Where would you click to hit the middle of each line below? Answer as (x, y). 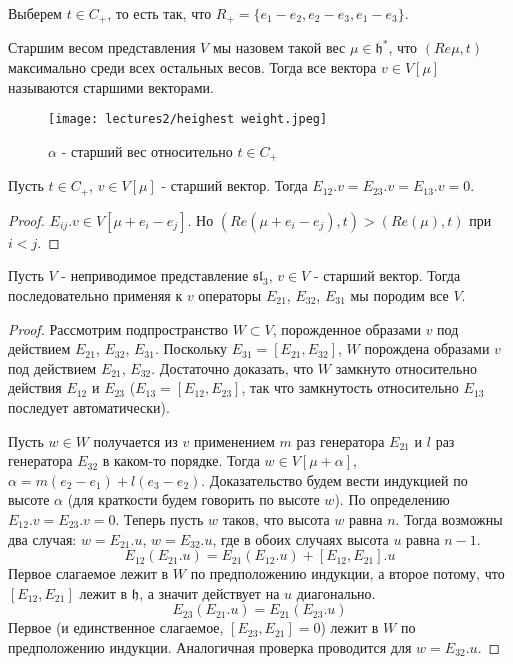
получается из (135, 440)
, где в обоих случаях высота (300, 538)
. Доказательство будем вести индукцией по (334, 479)
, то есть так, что (159, 13)
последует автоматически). (89, 406)
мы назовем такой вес (279, 47)
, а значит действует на (209, 592)
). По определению (392, 499)
